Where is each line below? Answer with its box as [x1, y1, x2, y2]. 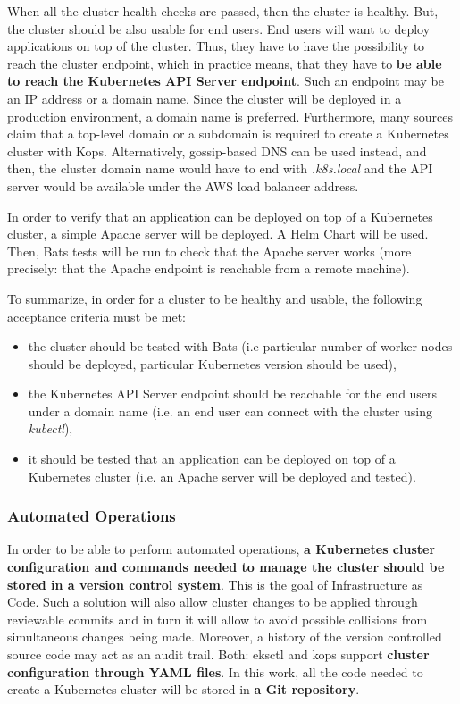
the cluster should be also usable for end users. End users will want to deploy [7, 19, 431, 38]
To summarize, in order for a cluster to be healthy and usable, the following [7, 289, 422, 307]
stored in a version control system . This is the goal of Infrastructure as [7, 574, 423, 593]
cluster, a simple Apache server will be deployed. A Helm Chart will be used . [7, 224, 429, 243]
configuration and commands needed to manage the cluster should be [7, 557, 445, 576]
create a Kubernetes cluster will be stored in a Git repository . [7, 680, 360, 699]
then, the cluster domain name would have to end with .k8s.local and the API [7, 159, 433, 178]
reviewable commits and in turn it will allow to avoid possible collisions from [7, 609, 428, 628]
